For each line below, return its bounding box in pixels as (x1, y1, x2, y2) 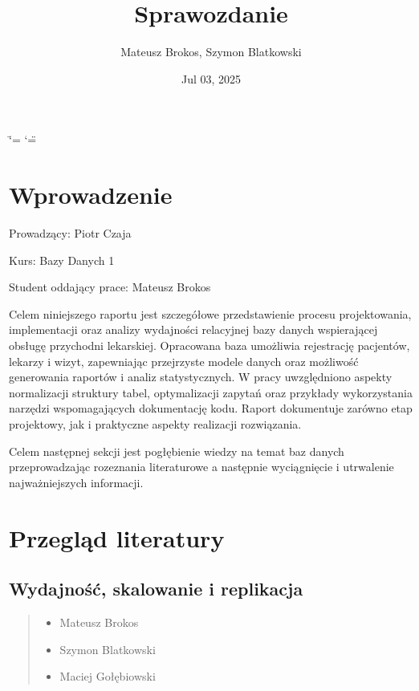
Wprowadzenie (9, 178, 173, 211)
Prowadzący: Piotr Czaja (9, 225, 132, 242)
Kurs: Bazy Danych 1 (9, 251, 115, 268)
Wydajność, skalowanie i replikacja (9, 576, 303, 601)
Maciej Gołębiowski (59, 668, 156, 685)
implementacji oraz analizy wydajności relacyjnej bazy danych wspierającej (9, 321, 378, 338)
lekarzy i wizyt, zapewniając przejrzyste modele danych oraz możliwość (9, 352, 359, 369)
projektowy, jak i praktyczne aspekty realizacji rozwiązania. (9, 415, 302, 432)
